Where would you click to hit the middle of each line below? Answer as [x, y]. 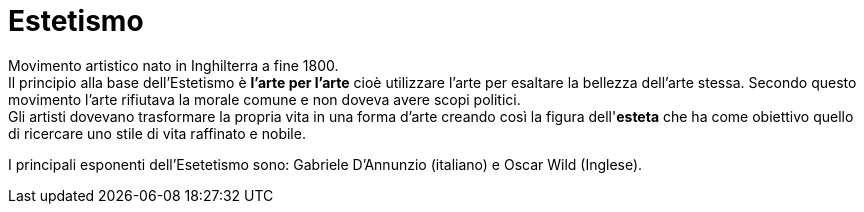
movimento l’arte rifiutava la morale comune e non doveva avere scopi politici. [264, 99]
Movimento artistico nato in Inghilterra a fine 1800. [173, 65]
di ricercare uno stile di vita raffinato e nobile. [157, 133]
